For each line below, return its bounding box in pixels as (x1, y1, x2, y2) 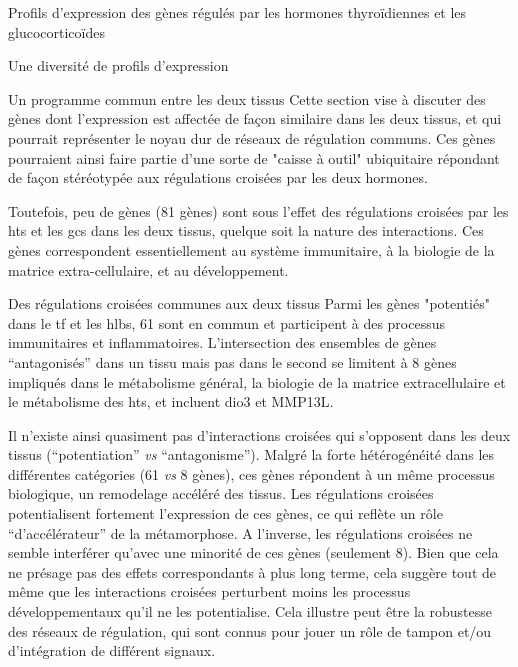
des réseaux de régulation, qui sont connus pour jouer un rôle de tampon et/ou (8, 620, 492, 641)
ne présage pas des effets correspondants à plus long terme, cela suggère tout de (8, 561, 497, 582)
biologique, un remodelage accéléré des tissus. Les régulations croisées (8, 483, 434, 504)
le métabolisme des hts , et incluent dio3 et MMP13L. (8, 391, 334, 412)
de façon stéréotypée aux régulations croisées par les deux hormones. (8, 167, 428, 188)
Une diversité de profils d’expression (8, 55, 229, 76)
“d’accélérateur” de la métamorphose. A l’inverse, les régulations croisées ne (8, 522, 473, 543)
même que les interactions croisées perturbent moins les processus (8, 581, 411, 602)
